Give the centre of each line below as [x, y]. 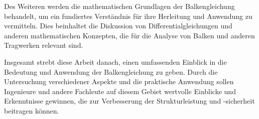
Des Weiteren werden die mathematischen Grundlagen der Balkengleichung [119, 6]
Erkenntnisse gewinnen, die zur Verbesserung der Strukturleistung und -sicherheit [129, 101]
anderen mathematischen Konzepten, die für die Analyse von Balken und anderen [129, 35]
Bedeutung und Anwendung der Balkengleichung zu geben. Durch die [111, 71]
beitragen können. [32, 110]
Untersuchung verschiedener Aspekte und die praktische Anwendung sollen [119, 81]
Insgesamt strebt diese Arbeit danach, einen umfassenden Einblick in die [115, 61]
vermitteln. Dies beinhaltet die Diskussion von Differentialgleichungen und [118, 26]
